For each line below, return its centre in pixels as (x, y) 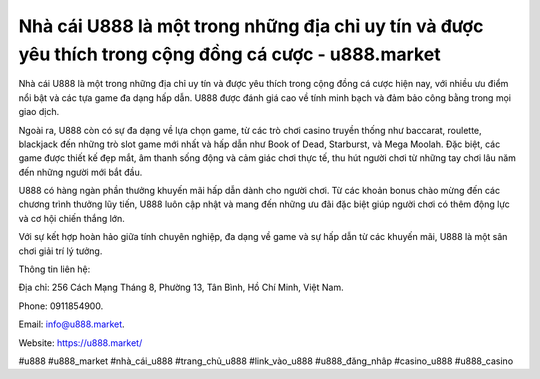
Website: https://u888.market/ (80, 342)
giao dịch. (39, 112)
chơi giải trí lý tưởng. (60, 251)
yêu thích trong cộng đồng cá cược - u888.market (229, 54)
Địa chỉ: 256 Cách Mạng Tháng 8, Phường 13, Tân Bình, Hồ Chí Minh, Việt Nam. (181, 287)
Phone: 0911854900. (61, 306)
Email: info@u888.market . (71, 324)
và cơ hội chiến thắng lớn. (71, 218)
